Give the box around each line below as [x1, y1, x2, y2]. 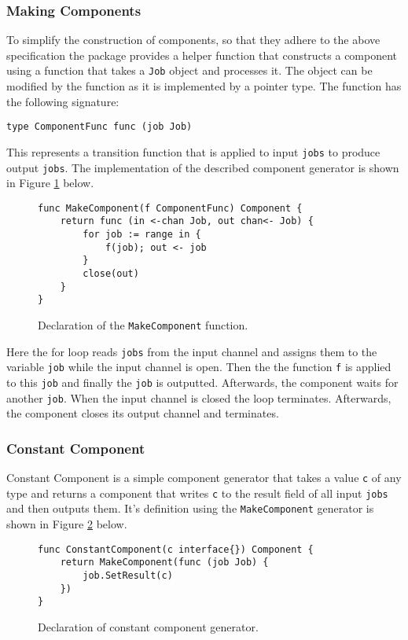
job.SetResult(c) [83, 570, 173, 582]
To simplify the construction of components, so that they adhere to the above [6, 31, 380, 48]
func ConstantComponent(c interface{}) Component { [38, 543, 314, 555]
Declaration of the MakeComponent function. [38, 317, 248, 333]
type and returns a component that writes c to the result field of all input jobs [6, 484, 388, 501]
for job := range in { [83, 229, 201, 241]
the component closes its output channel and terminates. [6, 405, 279, 421]
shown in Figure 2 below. [6, 516, 127, 532]
